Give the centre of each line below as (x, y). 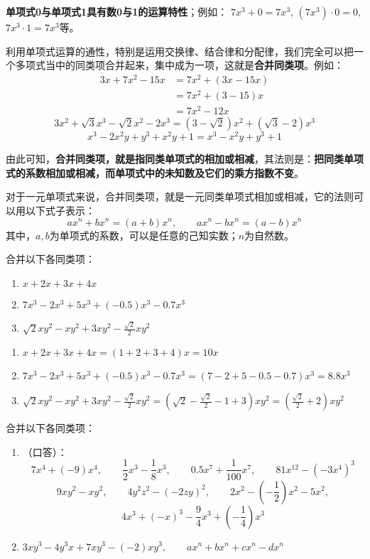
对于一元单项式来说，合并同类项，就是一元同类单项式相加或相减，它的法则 (180, 196)
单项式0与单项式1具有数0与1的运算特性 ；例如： (117, 11)
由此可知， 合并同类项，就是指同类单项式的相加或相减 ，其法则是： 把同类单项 (185, 159)
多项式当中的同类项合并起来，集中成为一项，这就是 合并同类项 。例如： (179, 65)
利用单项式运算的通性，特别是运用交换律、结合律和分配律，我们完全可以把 (180, 51)
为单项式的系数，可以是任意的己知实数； (144, 235)
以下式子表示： (60, 210)
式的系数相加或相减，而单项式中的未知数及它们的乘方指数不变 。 (155, 172)
